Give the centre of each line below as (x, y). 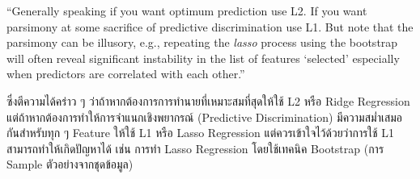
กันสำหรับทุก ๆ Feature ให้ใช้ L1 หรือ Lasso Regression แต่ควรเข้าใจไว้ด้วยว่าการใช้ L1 (201, 133)
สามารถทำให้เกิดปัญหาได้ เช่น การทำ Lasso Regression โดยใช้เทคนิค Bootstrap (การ (195, 148)
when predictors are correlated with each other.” (126, 74)
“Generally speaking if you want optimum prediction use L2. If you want (187, 10)
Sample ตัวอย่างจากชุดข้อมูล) (70, 164)
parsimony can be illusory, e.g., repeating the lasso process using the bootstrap (202, 42)
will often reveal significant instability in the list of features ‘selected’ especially (203, 58)
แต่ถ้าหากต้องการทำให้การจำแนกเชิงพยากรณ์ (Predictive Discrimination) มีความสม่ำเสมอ (205, 117)
